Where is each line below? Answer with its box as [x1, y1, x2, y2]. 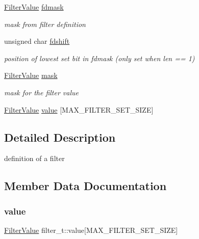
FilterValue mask [4, 70, 58, 81]
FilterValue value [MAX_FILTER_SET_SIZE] [4, 104, 154, 115]
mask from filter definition [4, 18, 86, 29]
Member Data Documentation [4, 178, 167, 194]
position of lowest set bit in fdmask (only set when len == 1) [4, 52, 195, 63]
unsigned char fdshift [4, 36, 70, 46]
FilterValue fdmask [4, 2, 64, 12]
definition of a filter [4, 153, 65, 164]
